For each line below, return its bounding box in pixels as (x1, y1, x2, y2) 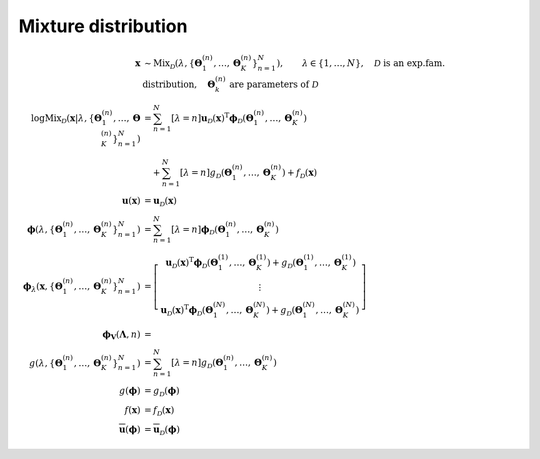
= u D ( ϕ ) (143, 423, 180, 437)
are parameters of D (228, 78, 319, 90)
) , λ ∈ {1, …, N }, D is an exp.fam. (276, 58, 445, 69)
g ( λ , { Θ (28, 357, 64, 369)
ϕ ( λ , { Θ (26, 223, 64, 235)
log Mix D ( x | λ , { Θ (30, 112, 103, 125)
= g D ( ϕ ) (143, 385, 180, 399)
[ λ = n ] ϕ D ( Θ (171, 223, 226, 237)
